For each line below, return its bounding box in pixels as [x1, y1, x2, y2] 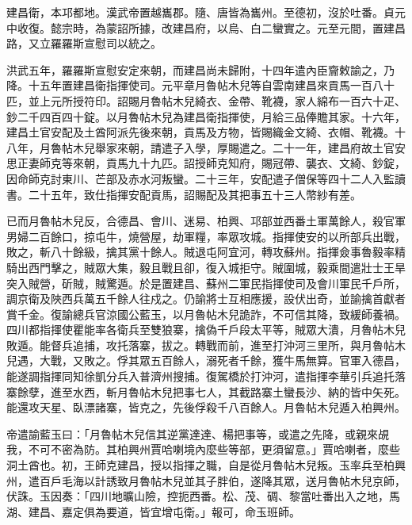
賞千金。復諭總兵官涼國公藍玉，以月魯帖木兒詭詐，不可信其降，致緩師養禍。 [6, 305, 406, 322]
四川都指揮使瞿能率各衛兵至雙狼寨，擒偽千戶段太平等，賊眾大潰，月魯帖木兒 [6, 321, 406, 338]
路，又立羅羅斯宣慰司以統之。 [6, 35, 162, 52]
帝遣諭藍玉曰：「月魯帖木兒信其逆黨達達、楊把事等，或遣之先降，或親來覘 [6, 425, 389, 442]
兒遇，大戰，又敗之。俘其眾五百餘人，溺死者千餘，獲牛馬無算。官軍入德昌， [6, 352, 406, 369]
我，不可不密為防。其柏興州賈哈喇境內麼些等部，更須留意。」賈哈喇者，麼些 [6, 441, 400, 458]
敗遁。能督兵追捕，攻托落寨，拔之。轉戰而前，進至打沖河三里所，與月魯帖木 [6, 336, 406, 353]
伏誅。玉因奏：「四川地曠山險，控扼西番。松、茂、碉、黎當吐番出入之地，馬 [6, 488, 400, 504]
